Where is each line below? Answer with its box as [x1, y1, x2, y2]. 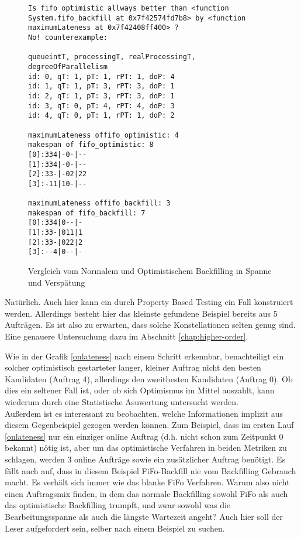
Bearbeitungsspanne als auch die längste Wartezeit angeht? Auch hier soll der [5, 510, 283, 522]
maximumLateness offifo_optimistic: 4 [28, 131, 179, 139]
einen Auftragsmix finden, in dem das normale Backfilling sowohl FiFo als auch [5, 487, 288, 499]
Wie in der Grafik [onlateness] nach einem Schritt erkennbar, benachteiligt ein [5, 349, 284, 362]
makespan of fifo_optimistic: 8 [28, 141, 154, 149]
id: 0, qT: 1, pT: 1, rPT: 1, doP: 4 [28, 72, 175, 81]
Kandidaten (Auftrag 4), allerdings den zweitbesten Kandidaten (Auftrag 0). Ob [5, 372, 293, 385]
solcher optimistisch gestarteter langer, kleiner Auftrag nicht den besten [5, 361, 261, 373]
